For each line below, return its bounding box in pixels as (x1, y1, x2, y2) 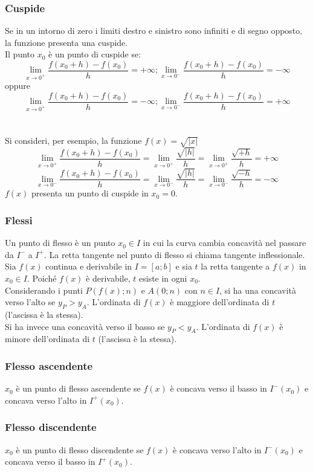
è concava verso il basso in (170, 382, 267, 395)
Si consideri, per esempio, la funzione (5, 134, 142, 147)
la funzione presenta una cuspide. (5, 36, 128, 48)
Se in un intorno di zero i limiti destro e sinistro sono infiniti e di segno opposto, (5, 24, 303, 37)
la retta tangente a (201, 260, 270, 273)
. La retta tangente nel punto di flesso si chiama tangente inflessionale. (44, 248, 305, 260)
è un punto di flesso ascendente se (16, 382, 141, 395)
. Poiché (27, 271, 57, 284)
